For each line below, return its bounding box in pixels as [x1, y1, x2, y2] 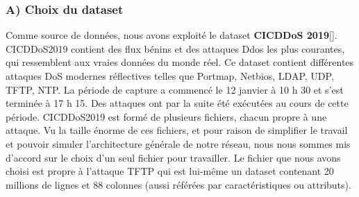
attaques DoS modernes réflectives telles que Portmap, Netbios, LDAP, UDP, [6, 69, 334, 83]
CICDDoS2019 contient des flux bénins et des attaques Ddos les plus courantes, [6, 41, 345, 55]
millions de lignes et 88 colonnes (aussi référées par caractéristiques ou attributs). [6, 177, 351, 191]
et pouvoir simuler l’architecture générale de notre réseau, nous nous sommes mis [6, 136, 351, 151]
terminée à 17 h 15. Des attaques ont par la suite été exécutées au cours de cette [6, 96, 349, 110]
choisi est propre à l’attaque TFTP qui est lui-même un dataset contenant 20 [6, 164, 334, 178]
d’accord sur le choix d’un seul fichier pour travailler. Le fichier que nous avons [6, 150, 341, 164]
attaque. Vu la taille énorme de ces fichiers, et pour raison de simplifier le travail [6, 123, 348, 137]
